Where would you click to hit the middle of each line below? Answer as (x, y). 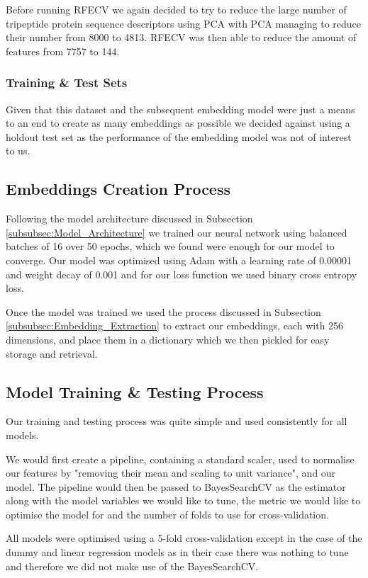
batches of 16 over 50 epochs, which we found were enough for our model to (170, 246)
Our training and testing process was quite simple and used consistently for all (177, 421)
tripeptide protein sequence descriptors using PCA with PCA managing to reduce (184, 23)
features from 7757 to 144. (63, 51)
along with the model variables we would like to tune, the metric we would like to (183, 500)
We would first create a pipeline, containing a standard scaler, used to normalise (180, 459)
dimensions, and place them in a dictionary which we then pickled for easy (168, 339)
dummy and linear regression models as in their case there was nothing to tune (177, 552)
